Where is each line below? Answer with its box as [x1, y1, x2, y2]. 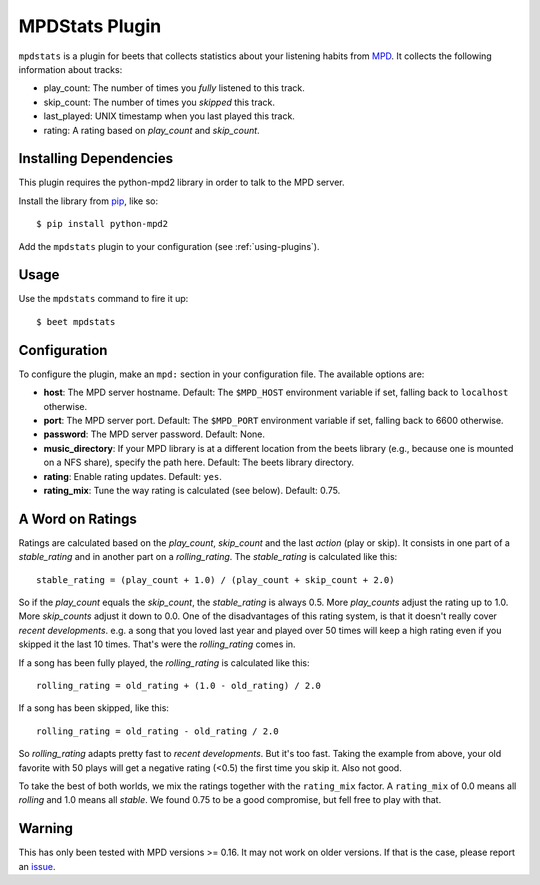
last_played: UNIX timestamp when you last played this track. [43, 110, 295, 122]
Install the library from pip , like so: [18, 195, 159, 207]
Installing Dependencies [18, 150, 174, 167]
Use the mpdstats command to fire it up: [18, 293, 189, 305]
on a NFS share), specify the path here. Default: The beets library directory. [43, 456, 355, 469]
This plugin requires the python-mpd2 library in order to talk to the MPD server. [18, 176, 345, 189]
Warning [18, 820, 74, 837]
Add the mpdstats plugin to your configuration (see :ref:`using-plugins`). [18, 240, 320, 252]
